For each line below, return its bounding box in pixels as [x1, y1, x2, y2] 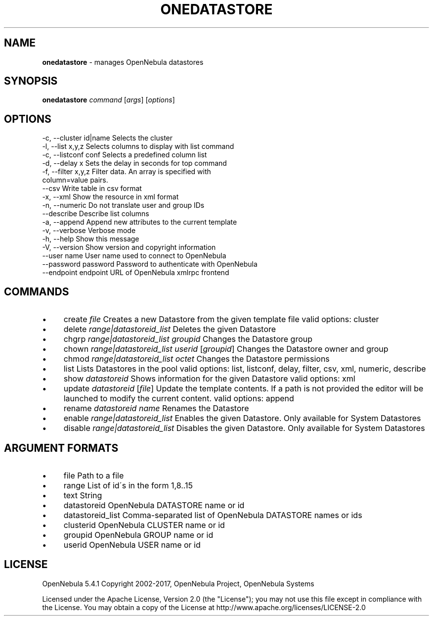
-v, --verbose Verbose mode [42, 226, 136, 235]
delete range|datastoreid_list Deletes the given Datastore [63, 324, 276, 334]
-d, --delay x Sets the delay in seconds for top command [42, 159, 227, 168]
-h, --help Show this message [42, 235, 139, 243]
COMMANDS [4, 285, 69, 298]
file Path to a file [63, 470, 124, 480]
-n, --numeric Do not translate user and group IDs [42, 201, 205, 210]
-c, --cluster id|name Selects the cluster [42, 134, 173, 143]
